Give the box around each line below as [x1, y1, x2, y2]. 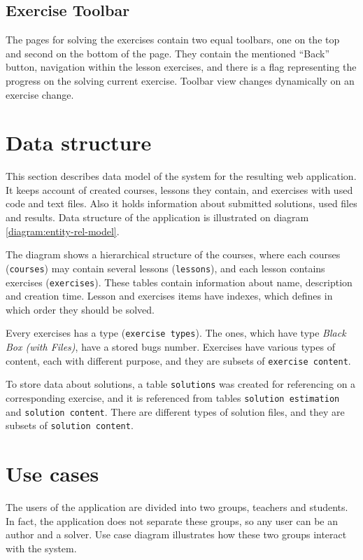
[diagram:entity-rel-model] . [6, 223, 120, 238]
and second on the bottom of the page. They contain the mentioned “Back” [6, 45, 330, 60]
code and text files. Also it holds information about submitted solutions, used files [6, 196, 357, 211]
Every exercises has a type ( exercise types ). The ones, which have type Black [6, 325, 346, 340]
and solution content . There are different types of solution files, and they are [6, 404, 345, 419]
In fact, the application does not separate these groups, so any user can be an [6, 513, 339, 528]
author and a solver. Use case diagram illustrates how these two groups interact [6, 527, 347, 542]
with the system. [6, 540, 77, 555]
